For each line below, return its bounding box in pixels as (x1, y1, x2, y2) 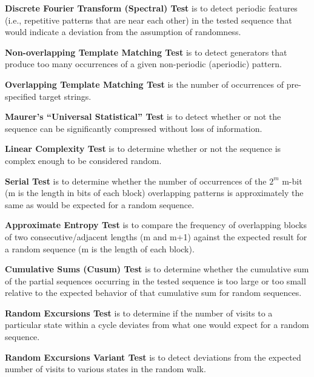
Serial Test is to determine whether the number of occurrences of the (5, 174, 267, 187)
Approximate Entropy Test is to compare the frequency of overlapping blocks (5, 218, 307, 231)
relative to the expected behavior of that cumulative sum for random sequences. (5, 286, 302, 299)
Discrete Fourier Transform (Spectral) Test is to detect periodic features (5, 2, 298, 14)
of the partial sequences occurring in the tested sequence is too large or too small (5, 274, 306, 287)
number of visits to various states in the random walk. (5, 362, 206, 375)
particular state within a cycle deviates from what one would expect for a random (5, 318, 309, 331)
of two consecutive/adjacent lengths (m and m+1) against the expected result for (5, 230, 307, 243)
